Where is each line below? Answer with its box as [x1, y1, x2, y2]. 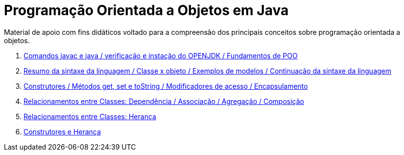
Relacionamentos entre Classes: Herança [24, 112, 156, 121]
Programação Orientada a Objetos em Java [4, 2, 289, 19]
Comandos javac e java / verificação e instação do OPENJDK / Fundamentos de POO [24, 51, 298, 60]
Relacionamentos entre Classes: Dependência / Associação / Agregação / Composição [24, 97, 304, 105]
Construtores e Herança [24, 127, 101, 136]
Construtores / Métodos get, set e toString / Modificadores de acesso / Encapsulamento [24, 81, 308, 90]
